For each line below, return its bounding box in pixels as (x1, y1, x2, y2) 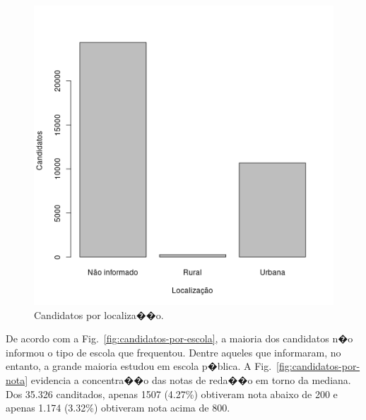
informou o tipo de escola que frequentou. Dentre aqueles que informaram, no (6, 344, 341, 359)
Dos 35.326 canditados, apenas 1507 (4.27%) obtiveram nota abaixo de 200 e (6, 386, 338, 401)
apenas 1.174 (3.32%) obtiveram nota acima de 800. (6, 400, 230, 415)
